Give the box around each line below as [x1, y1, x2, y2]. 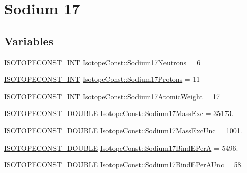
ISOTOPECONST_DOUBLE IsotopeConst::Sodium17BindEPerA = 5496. [4, 142, 238, 153]
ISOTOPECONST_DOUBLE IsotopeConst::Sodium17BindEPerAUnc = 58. [4, 159, 243, 170]
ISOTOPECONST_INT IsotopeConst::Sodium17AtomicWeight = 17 [4, 91, 221, 101]
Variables [4, 33, 54, 48]
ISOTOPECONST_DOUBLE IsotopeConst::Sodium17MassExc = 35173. [4, 108, 234, 119]
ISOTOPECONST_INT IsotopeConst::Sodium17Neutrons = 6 [4, 56, 201, 67]
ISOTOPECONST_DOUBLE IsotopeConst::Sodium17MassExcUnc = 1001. [4, 125, 242, 135]
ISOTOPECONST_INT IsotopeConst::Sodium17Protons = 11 [4, 74, 200, 84]
